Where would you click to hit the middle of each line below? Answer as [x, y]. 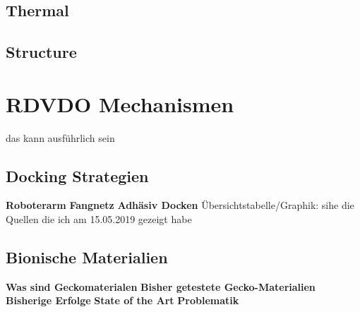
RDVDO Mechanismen [120, 103]
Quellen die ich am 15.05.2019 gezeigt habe [99, 219]
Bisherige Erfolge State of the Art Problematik [122, 300]
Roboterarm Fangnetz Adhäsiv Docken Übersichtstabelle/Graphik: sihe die [180, 205]
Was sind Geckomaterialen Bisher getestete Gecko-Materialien [161, 286]
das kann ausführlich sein [60, 137]
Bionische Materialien [87, 257]
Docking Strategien [77, 175]
